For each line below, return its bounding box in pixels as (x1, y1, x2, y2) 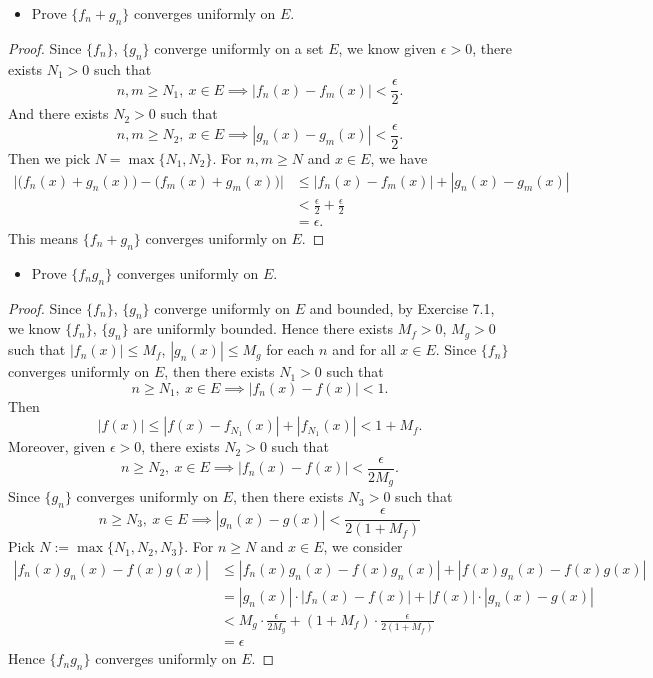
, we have (370, 147, 428, 168)
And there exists (8, 103, 109, 124)
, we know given (338, 37, 437, 58)
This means (8, 227, 79, 248)
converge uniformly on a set (154, 37, 324, 58)
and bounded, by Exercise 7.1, (309, 297, 495, 318)
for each (266, 339, 315, 360)
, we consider (323, 536, 403, 557)
